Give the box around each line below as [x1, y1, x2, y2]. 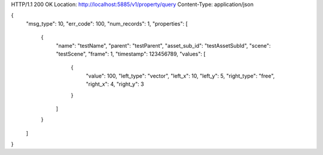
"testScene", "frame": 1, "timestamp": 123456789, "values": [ [56, 50, 206, 57]
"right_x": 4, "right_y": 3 [86, 80, 144, 88]
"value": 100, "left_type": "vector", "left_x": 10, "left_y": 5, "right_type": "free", [86, 72, 275, 79]
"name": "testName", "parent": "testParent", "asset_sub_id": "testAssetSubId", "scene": [56, 42, 271, 49]
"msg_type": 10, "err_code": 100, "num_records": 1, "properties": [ [26, 20, 188, 27]
